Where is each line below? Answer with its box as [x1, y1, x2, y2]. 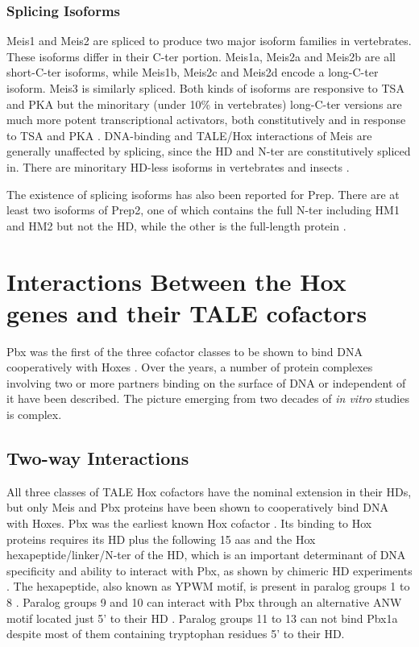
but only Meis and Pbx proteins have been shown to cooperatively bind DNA [6, 499, 389, 516]
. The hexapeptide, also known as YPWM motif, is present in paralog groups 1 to [6, 578, 410, 595]
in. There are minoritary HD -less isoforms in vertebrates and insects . [6, 158, 350, 175]
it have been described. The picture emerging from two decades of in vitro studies [6, 390, 409, 407]
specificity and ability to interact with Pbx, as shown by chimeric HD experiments [6, 562, 413, 579]
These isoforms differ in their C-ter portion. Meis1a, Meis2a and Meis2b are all [6, 48, 396, 64]
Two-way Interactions [6, 446, 189, 471]
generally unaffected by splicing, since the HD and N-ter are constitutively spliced [6, 143, 411, 160]
